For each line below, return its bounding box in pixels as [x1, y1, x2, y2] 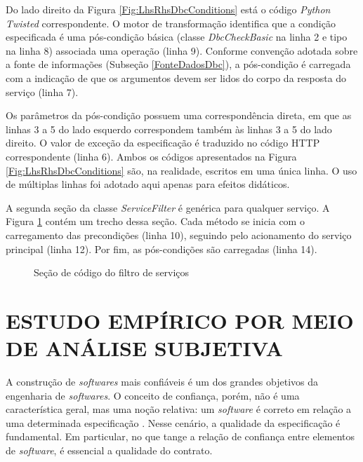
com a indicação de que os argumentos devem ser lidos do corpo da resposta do [6, 70, 347, 85]
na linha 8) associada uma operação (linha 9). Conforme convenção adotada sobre [6, 43, 358, 57]
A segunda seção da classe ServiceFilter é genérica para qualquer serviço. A [6, 200, 330, 215]
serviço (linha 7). [6, 84, 79, 99]
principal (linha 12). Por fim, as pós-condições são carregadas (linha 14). [6, 241, 317, 256]
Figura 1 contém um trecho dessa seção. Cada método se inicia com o [6, 214, 305, 229]
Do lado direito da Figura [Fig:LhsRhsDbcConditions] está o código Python [6, 2, 331, 16]
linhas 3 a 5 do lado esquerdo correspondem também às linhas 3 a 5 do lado [6, 121, 332, 136]
